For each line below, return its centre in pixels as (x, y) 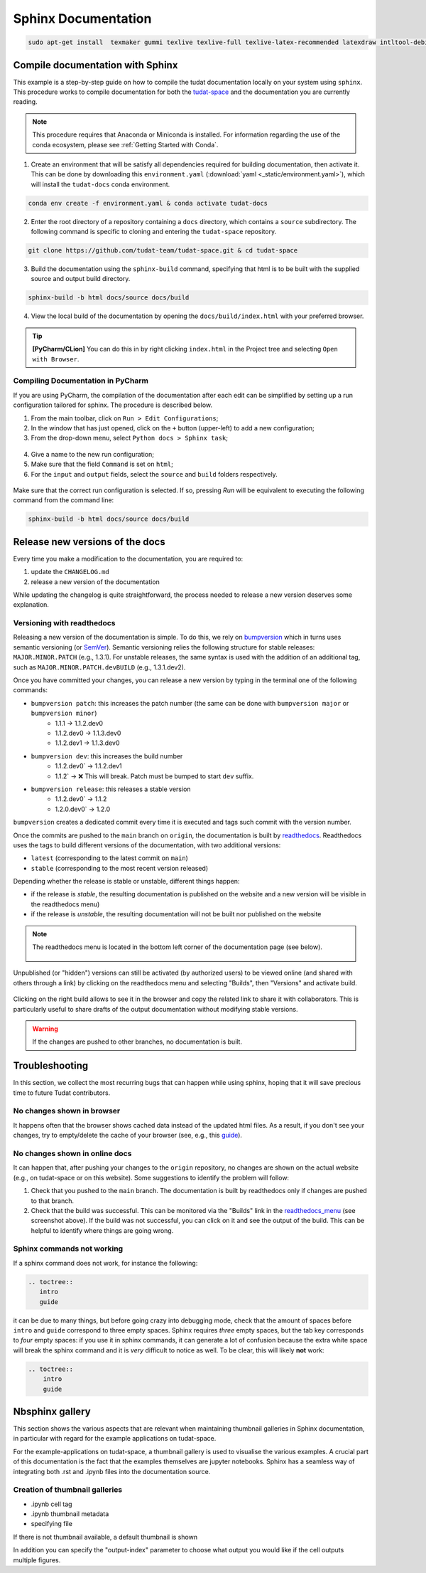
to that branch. (53, 1201)
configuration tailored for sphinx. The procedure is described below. (113, 405)
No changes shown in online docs (72, 1153)
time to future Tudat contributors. (62, 1093)
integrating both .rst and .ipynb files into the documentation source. (112, 1471)
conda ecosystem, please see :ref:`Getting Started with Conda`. (125, 144)
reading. (26, 102)
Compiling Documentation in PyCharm (81, 381)
